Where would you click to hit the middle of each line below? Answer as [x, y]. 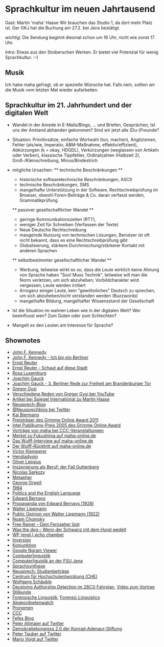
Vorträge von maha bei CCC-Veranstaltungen [58, 431]
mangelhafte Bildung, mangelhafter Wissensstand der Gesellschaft [87, 301]
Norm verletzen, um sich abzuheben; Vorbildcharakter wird [79, 280]
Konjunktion [24, 545]
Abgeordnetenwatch [33, 603]
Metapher [22, 478]
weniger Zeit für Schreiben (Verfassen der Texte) [69, 224]
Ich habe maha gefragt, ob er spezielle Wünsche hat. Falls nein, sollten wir [80, 84]
